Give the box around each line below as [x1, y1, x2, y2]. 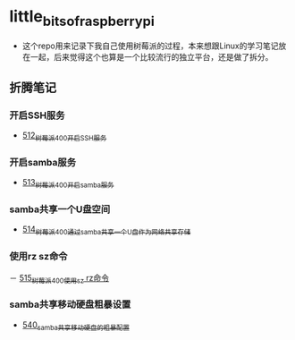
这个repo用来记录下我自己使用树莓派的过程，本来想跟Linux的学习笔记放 [21, 40, 287, 51]
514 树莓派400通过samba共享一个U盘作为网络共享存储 [21, 224, 191, 237]
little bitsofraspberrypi [9, 6, 155, 30]
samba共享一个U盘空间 [9, 203, 111, 216]
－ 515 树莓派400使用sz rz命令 [9, 272, 110, 285]
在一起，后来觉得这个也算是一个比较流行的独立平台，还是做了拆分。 [21, 51, 274, 62]
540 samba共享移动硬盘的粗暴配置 [21, 319, 130, 332]
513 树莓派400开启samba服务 [21, 177, 114, 190]
